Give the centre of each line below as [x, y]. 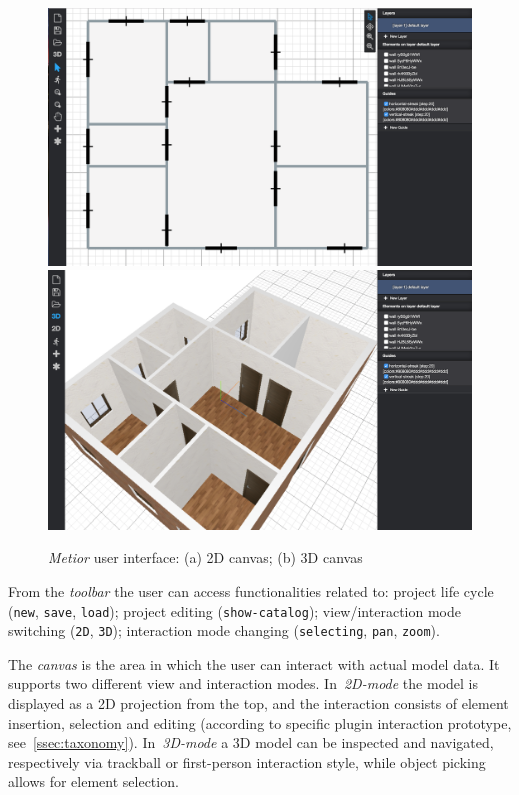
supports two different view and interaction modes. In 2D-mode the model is [243, 683]
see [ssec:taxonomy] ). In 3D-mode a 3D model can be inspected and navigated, [251, 742]
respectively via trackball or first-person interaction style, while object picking [247, 761]
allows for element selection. [93, 781]
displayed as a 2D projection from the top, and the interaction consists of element [258, 703]
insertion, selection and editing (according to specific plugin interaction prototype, [260, 722]
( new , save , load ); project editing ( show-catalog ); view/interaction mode [234, 610]
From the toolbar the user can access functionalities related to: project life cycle [251, 590]
